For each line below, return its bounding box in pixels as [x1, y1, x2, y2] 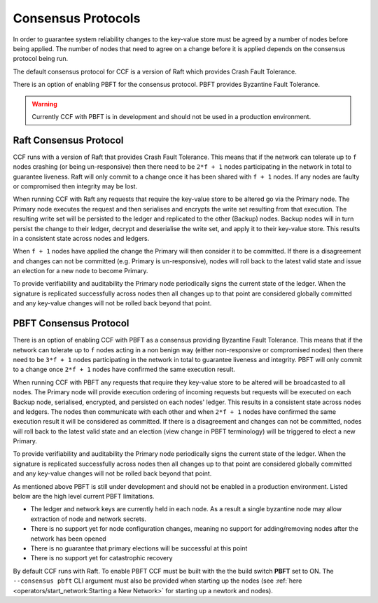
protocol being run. [13, 55, 69, 63]
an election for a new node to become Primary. [13, 267, 148, 275]
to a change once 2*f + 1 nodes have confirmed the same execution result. [13, 365, 236, 374]
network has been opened [30, 534, 106, 543]
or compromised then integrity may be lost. [13, 182, 138, 190]
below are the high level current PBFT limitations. [13, 492, 155, 501]
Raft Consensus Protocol [13, 134, 124, 146]
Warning [31, 99, 57, 108]
